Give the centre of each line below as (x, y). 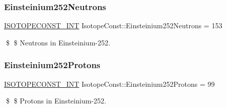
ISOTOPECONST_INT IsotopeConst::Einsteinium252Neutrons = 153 (113, 25)
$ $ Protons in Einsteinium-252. (56, 101)
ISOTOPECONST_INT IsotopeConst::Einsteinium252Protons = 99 (109, 84)
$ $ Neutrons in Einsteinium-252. (58, 42)
